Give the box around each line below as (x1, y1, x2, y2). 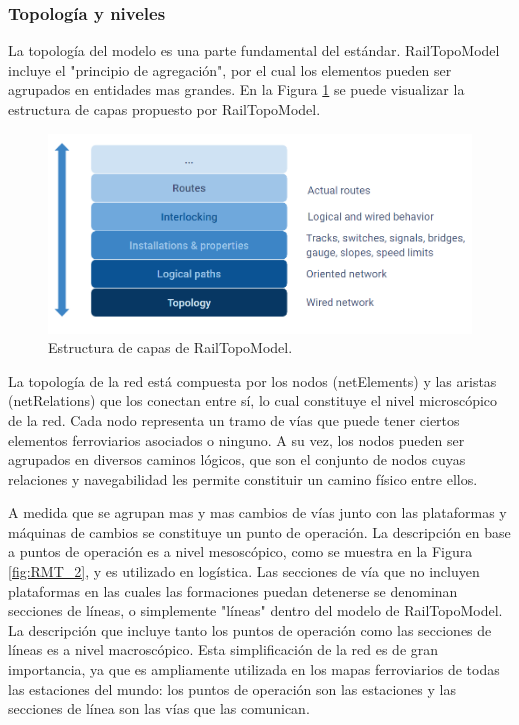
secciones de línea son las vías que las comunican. (8, 698, 310, 719)
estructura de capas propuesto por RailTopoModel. (8, 99, 321, 119)
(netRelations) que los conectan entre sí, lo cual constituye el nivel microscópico (8, 390, 498, 411)
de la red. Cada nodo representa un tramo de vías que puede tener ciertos (8, 409, 460, 430)
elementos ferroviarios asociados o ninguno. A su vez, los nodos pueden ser (8, 429, 465, 450)
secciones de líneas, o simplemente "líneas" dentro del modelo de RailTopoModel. (8, 600, 503, 621)
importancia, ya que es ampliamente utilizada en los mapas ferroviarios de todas (8, 659, 500, 680)
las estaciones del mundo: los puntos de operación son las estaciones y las (8, 678, 456, 699)
